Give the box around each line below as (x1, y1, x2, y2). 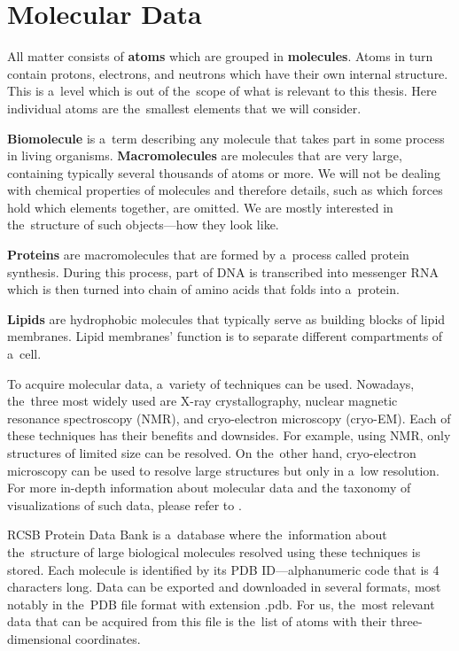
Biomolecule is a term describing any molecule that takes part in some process (7, 128, 445, 147)
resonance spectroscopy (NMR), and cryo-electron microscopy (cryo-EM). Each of (7, 408, 451, 427)
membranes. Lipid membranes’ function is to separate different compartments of (7, 327, 443, 345)
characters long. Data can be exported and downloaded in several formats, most (7, 577, 441, 596)
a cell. (7, 345, 42, 363)
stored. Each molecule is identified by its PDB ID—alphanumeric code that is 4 (7, 560, 440, 578)
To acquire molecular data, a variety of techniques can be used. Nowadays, (7, 374, 415, 392)
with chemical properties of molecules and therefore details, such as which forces (7, 181, 443, 199)
